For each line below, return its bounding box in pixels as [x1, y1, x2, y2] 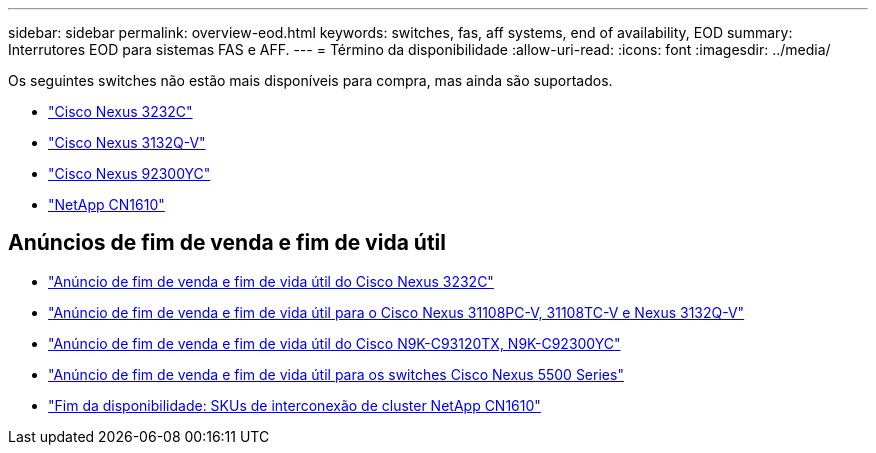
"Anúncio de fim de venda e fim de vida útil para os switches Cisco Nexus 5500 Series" [48, 365, 624, 383]
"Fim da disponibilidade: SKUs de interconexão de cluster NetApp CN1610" [48, 396, 541, 414]
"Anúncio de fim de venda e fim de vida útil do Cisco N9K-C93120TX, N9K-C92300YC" [48, 334, 621, 352]
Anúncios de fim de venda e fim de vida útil [8, 230, 446, 256]
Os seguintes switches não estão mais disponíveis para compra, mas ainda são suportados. [8, 72, 613, 89]
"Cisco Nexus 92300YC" [48, 165, 211, 182]
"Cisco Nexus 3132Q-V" [48, 134, 206, 151]
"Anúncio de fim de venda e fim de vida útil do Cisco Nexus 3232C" [48, 272, 494, 290]
